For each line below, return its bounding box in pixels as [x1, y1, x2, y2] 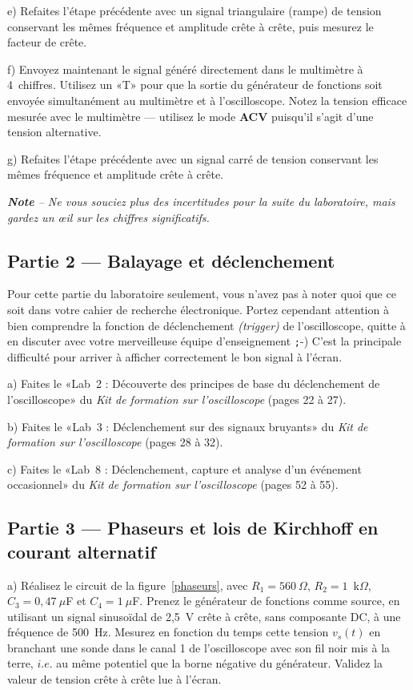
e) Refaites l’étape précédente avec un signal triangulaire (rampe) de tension [7, 2, 382, 18]
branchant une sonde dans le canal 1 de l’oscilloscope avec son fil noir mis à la [7, 639, 391, 656]
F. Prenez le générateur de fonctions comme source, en [132, 592, 400, 609]
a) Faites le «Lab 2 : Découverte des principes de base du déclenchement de [7, 375, 380, 392]
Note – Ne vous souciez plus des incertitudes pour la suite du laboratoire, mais [7, 192, 395, 209]
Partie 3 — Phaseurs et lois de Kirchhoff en [7, 515, 379, 540]
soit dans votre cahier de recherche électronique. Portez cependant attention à [7, 301, 389, 317]
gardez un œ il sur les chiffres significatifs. [7, 208, 210, 225]
